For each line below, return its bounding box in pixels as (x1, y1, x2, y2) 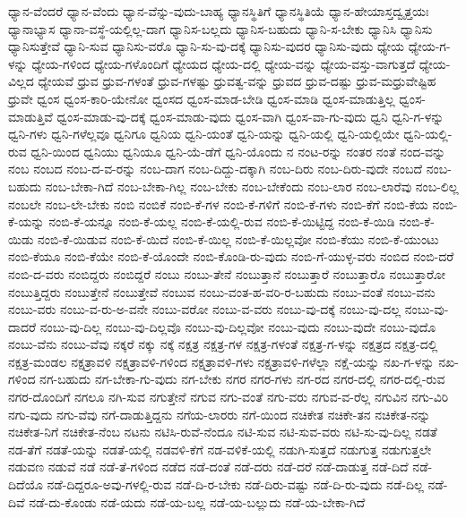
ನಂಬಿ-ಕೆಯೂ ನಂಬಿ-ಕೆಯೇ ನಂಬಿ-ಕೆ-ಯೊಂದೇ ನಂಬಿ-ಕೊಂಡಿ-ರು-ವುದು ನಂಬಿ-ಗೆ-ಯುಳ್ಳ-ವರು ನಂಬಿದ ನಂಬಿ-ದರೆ (8, 247, 454, 266)
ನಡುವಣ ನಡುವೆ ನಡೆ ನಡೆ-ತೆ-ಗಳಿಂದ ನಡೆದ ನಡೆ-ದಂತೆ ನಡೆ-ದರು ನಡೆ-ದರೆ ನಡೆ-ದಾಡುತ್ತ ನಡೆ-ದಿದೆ (8, 457, 409, 476)
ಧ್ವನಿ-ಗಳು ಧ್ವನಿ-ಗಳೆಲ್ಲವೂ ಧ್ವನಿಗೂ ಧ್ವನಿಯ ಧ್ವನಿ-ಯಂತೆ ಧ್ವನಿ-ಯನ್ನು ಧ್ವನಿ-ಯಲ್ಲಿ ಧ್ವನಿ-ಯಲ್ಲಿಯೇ (8, 124, 400, 143)
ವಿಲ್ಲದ (8, 72, 34, 90)
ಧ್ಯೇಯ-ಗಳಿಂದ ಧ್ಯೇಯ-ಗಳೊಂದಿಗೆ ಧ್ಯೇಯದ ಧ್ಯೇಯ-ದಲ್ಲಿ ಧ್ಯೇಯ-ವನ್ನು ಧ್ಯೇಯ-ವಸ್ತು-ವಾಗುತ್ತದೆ (31, 54, 416, 72)
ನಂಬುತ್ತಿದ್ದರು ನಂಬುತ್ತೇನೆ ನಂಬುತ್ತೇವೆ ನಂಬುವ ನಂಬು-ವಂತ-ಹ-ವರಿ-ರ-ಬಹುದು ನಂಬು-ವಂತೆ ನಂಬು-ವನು (8, 282, 436, 301)
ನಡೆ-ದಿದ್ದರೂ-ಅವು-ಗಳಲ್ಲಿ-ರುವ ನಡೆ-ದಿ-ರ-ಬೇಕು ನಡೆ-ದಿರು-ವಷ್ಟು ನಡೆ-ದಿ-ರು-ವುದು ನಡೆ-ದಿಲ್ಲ (47, 475, 424, 494)
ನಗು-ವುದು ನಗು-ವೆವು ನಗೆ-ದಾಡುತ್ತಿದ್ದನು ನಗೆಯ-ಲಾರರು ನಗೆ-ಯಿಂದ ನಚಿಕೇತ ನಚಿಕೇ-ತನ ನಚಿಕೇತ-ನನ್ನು (8, 404, 431, 423)
